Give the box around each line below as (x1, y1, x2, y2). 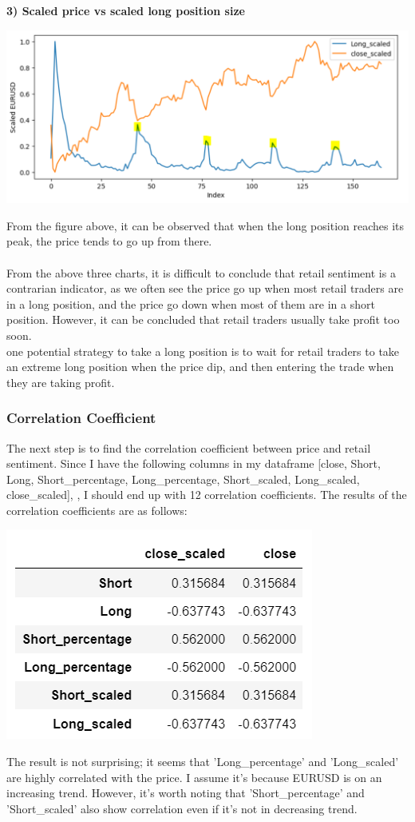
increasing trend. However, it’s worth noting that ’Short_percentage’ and (6, 784, 365, 801)
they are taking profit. (6, 373, 115, 390)
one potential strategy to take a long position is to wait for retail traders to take (6, 342, 400, 359)
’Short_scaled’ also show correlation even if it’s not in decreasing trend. (6, 800, 358, 816)
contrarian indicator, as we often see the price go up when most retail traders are (6, 280, 404, 297)
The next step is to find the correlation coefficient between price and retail (6, 439, 371, 456)
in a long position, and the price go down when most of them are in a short (6, 295, 375, 312)
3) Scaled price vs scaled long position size (6, 2, 245, 18)
